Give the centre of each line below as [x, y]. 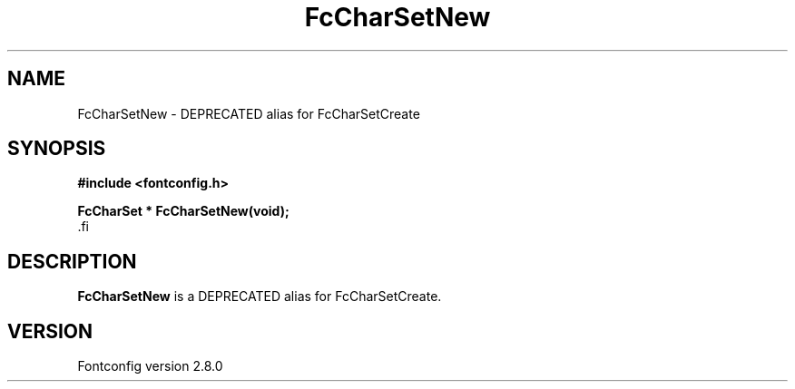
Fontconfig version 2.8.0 [150, 366]
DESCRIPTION [72, 261]
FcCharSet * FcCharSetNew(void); [183, 211]
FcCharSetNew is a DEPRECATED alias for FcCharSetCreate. [260, 297]
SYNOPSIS [57, 149]
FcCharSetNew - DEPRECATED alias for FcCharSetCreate [249, 113]
